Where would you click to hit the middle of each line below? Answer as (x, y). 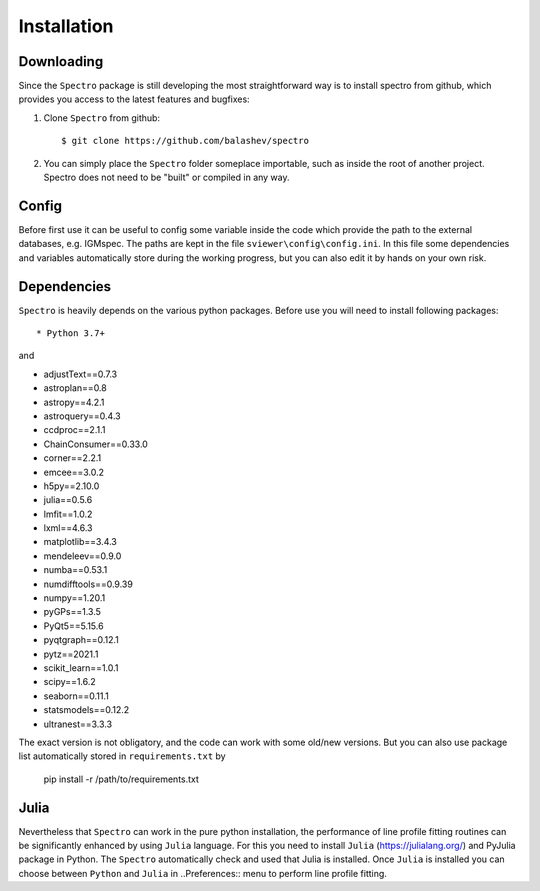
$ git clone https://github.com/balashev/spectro (185, 141)
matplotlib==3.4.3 (80, 542)
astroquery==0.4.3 (82, 416)
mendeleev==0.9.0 (82, 556)
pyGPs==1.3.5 (72, 612)
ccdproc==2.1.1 (74, 430)
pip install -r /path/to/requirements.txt (121, 779)
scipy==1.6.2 (70, 682)
